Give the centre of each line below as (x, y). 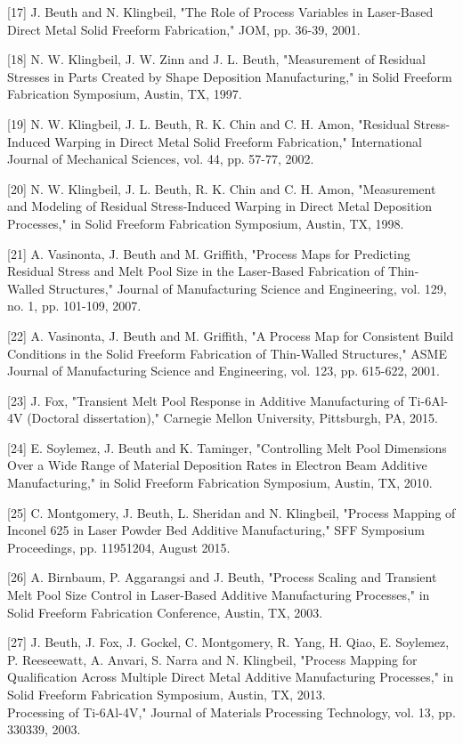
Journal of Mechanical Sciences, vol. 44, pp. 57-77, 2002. (161, 159)
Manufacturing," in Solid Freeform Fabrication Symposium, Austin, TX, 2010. (220, 483)
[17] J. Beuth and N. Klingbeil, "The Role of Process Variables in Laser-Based (220, 12)
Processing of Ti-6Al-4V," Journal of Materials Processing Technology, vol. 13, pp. (231, 712)
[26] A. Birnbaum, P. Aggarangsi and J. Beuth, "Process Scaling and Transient (222, 577)
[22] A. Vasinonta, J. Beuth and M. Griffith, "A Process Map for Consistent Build (231, 335)
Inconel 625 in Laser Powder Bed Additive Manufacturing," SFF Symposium (216, 530)
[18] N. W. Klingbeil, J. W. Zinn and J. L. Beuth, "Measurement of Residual (216, 59)
